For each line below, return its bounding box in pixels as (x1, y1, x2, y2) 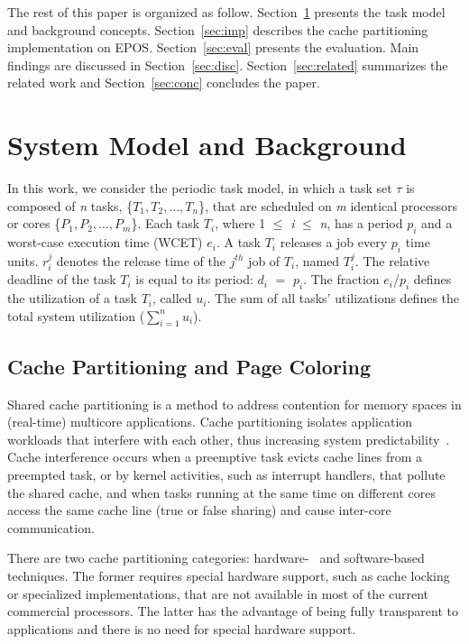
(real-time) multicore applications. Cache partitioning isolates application (7, 412, 413, 431)
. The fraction (303, 270, 380, 289)
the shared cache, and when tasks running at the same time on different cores (7, 483, 436, 501)
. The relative (354, 251, 430, 270)
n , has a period (319, 214, 403, 233)
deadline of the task (7, 270, 116, 289)
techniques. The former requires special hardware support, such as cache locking (7, 566, 450, 585)
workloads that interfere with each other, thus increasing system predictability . (7, 429, 450, 448)
